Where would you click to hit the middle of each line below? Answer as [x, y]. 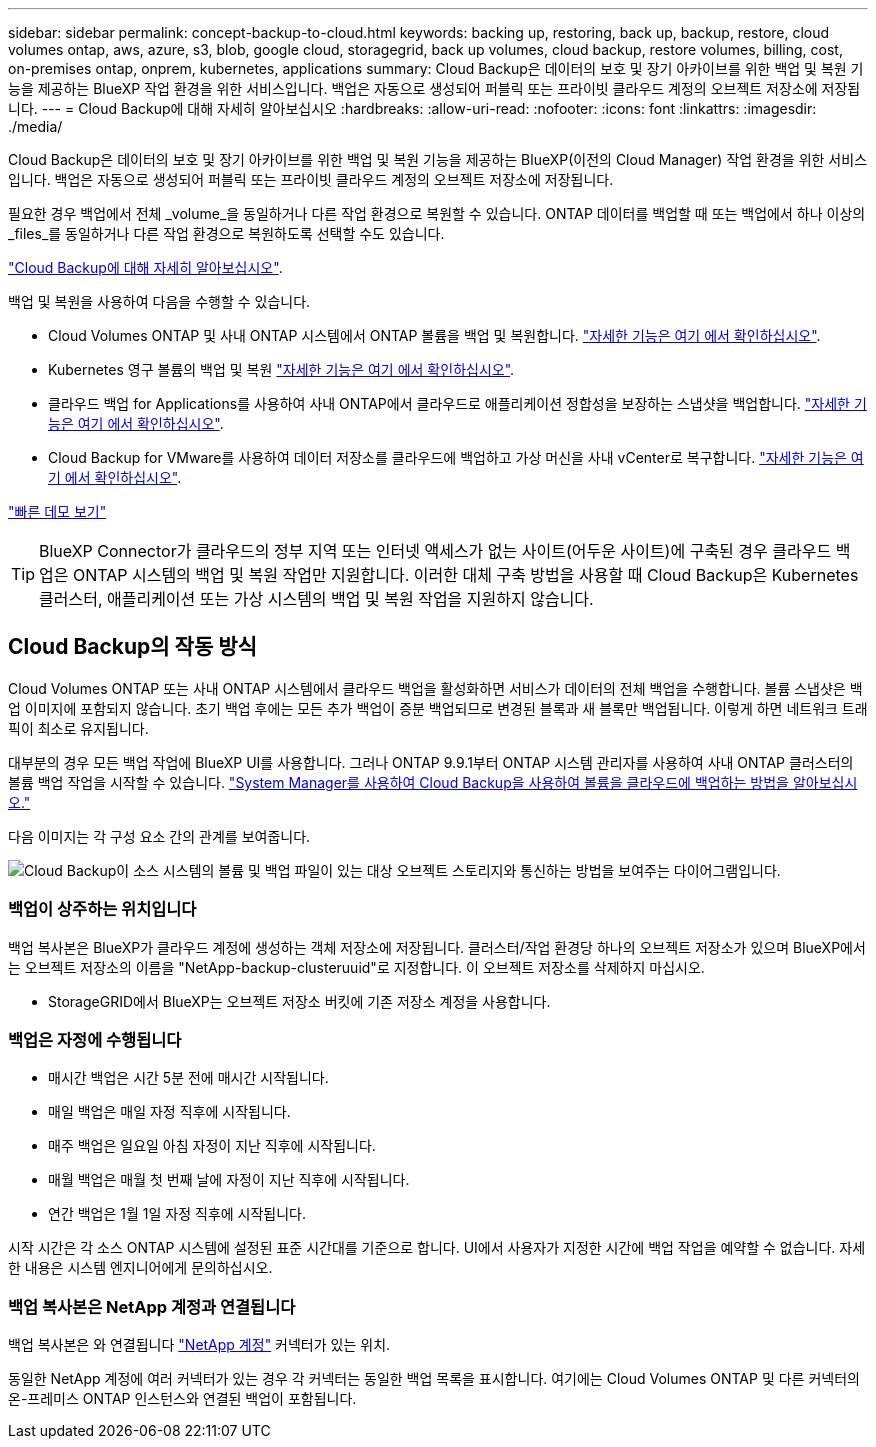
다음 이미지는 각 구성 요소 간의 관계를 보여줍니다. [159, 836]
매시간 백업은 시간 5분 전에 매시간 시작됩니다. [188, 1078]
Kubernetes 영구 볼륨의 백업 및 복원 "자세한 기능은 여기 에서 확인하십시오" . [281, 369]
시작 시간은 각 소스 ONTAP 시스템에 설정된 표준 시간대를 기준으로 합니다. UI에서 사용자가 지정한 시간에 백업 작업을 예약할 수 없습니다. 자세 [437, 1248]
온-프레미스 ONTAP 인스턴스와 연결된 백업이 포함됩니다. [182, 1399]
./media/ [35, 126]
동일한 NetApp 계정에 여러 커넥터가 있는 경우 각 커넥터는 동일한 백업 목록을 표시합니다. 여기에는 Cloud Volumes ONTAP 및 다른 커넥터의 [434, 1379]
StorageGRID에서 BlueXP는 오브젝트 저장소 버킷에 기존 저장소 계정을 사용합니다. [299, 1001]
